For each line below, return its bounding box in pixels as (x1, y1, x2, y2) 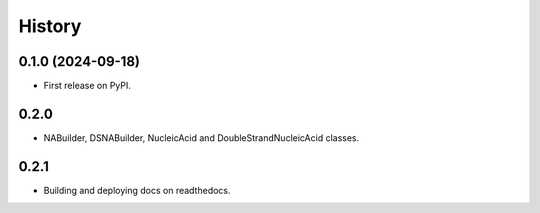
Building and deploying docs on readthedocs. (43, 184, 231, 196)
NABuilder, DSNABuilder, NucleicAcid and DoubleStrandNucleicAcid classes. (43, 131, 360, 144)
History (18, 15, 82, 37)
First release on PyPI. (43, 80, 132, 92)
